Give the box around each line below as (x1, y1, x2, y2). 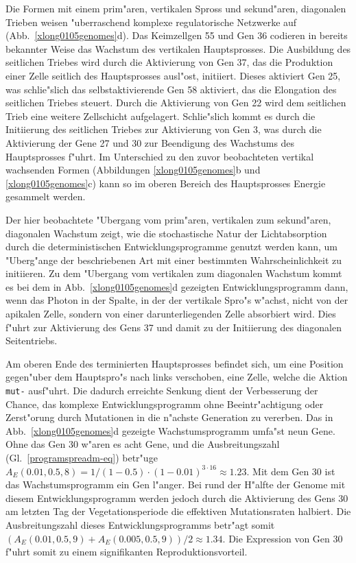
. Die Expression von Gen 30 (222, 531, 343, 545)
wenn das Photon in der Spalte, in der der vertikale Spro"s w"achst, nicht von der (5, 293, 348, 307)
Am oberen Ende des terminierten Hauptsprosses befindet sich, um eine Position (5, 356, 344, 370)
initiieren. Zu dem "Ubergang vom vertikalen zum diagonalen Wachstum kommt (5, 266, 342, 280)
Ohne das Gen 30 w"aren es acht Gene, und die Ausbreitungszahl (5, 437, 280, 451)
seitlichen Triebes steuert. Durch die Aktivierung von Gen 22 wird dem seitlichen (5, 95, 346, 110)
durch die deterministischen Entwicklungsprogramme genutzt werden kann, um (5, 239, 338, 254)
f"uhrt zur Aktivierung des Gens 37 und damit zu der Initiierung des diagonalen (5, 320, 342, 334)
